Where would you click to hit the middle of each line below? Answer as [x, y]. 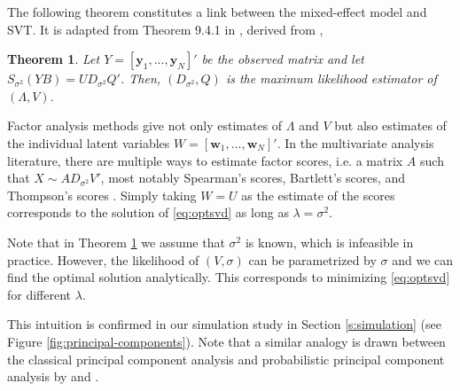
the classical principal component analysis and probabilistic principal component [226, 359]
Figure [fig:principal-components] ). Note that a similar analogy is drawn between [226, 341]
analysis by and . [53, 376]
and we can [423, 259]
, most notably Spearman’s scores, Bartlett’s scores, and [253, 178]
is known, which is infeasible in [329, 242]
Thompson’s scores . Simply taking [102, 195]
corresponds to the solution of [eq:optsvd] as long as [148, 212]
